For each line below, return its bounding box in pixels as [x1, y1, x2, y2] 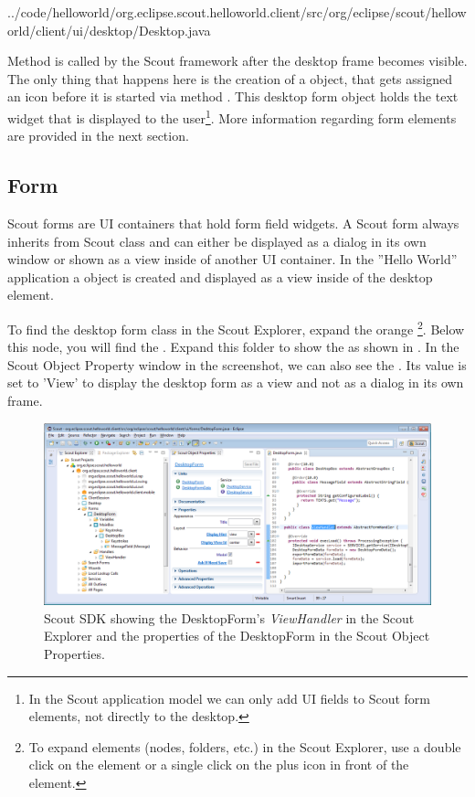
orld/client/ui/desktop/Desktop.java [7, 20, 211, 39]
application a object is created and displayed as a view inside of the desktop [7, 267, 433, 286]
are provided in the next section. [7, 126, 189, 145]
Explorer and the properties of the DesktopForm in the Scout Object [44, 626, 430, 645]
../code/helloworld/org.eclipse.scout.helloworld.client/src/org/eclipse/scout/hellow [7, 3, 467, 21]
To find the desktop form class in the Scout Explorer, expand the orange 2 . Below [7, 316, 465, 338]
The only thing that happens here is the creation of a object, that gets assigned [7, 69, 452, 88]
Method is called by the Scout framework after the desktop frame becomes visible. [7, 51, 468, 70]
